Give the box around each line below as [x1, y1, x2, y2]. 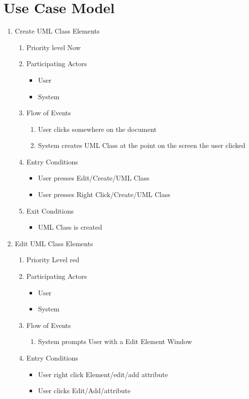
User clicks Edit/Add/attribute [38, 385, 131, 396]
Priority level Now [26, 42, 81, 52]
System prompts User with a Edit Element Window [38, 336, 192, 346]
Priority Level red [26, 254, 80, 265]
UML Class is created [38, 222, 102, 232]
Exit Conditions [26, 205, 74, 216]
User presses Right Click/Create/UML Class [38, 189, 170, 199]
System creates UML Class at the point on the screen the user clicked [38, 140, 246, 150]
